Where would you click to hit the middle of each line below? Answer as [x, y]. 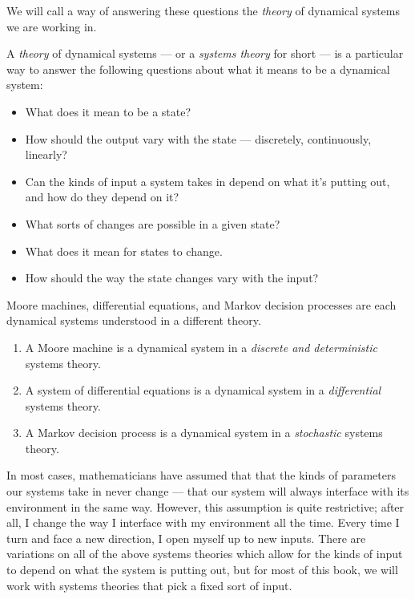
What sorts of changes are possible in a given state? [153, 223]
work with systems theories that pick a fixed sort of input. [149, 585]
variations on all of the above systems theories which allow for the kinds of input [205, 554]
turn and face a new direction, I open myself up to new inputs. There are [186, 538]
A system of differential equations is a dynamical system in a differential [203, 390]
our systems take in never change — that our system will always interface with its [208, 491]
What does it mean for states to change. [124, 251]
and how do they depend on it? [102, 197]
